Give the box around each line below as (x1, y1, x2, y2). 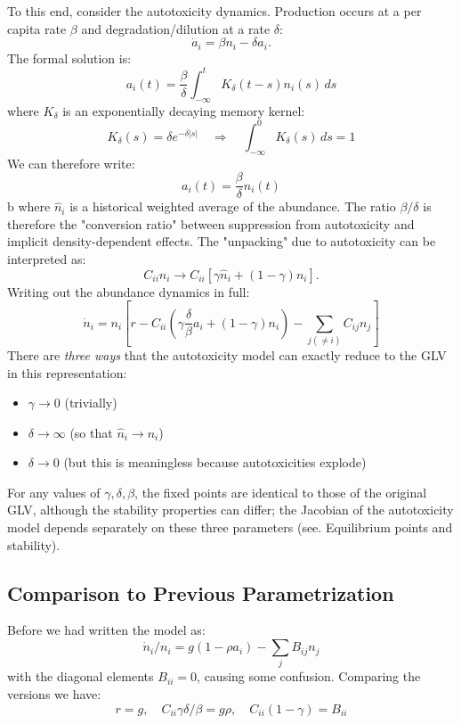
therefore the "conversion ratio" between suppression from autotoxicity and (7, 214, 415, 233)
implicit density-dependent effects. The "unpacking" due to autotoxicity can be (7, 232, 436, 251)
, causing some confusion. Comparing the (197, 667, 421, 686)
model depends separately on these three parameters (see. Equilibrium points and (7, 518, 453, 537)
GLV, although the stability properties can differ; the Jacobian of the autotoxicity (7, 500, 454, 519)
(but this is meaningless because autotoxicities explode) (63, 453, 367, 472)
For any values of (7, 482, 101, 501)
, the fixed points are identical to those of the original (134, 482, 427, 501)
